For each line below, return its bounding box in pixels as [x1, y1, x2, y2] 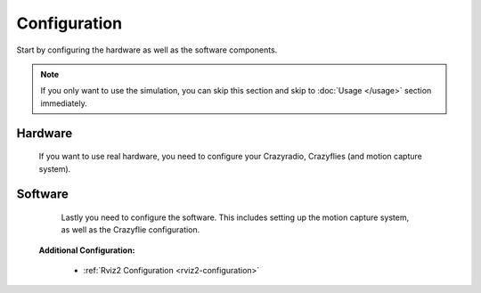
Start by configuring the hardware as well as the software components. [16, 45, 278, 55]
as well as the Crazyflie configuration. [61, 224, 200, 235]
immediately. [40, 98, 88, 109]
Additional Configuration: [38, 245, 135, 256]
